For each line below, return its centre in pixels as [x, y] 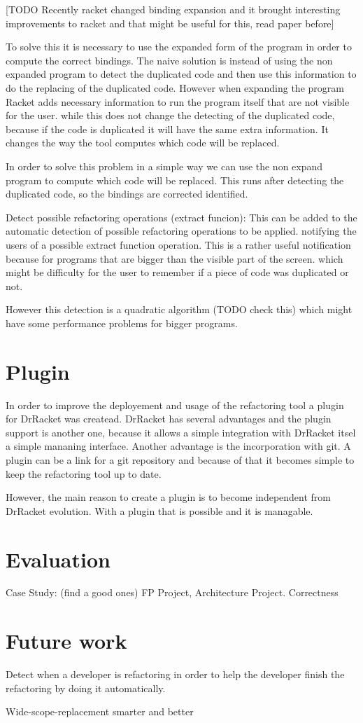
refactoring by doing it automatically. [86, 688]
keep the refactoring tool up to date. [84, 473]
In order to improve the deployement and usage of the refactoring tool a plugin [175, 405]
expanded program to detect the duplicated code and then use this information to [181, 74]
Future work [66, 641]
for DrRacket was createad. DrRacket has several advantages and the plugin [169, 419]
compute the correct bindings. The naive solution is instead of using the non [169, 60]
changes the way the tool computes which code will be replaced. [143, 143]
